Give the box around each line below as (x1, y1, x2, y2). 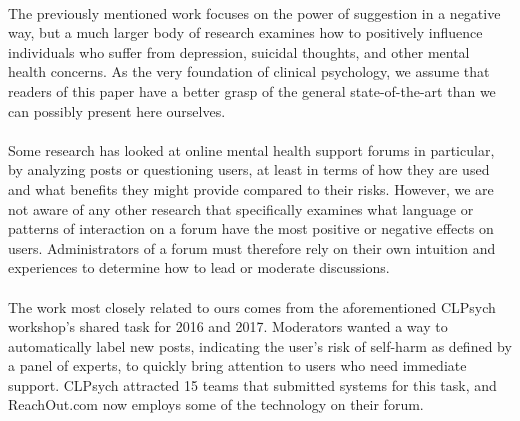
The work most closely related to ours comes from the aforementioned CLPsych (8, 296, 496, 317)
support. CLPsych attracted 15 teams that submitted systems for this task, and (8, 374, 497, 395)
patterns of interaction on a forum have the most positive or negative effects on (8, 218, 494, 239)
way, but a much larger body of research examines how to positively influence (8, 22, 483, 43)
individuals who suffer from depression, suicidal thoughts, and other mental (8, 41, 470, 62)
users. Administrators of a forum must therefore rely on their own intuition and (8, 237, 496, 258)
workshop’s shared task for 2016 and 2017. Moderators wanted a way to (8, 316, 448, 337)
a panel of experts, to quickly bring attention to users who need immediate (8, 355, 467, 376)
